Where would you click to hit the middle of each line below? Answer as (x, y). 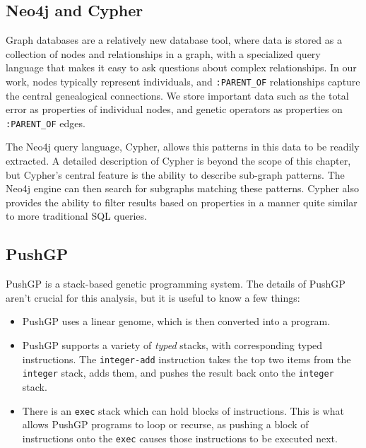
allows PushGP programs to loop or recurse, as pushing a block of (165, 424)
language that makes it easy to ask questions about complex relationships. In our (181, 67)
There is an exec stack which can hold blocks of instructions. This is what (183, 410)
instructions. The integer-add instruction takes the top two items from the (187, 359)
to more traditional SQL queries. (76, 216)
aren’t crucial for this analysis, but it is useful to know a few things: (153, 297)
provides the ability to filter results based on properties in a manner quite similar (182, 202)
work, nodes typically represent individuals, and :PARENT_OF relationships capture (183, 81)
